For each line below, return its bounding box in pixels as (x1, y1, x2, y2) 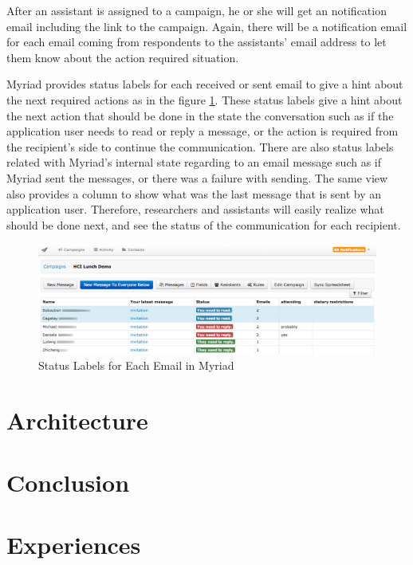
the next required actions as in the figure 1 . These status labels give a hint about (6, 91, 403, 108)
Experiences (6, 528, 141, 561)
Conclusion (6, 465, 130, 498)
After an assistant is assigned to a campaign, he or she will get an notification (6, 2, 387, 18)
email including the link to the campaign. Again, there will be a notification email (6, 18, 407, 34)
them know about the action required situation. (6, 49, 239, 65)
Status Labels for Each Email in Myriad (38, 356, 234, 373)
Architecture (6, 403, 148, 436)
